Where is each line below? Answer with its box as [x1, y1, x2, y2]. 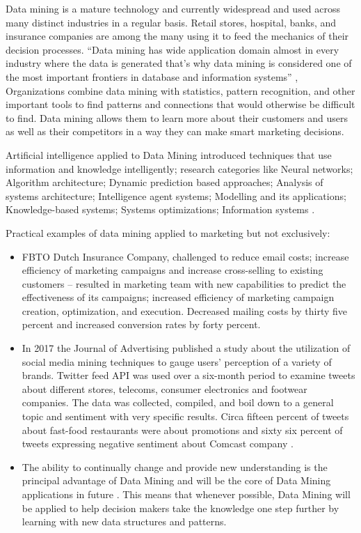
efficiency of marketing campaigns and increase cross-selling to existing [22, 263, 323, 277]
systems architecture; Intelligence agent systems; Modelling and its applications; [6, 188, 346, 203]
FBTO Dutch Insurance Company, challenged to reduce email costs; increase [22, 249, 349, 263]
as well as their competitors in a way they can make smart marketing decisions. [6, 124, 344, 139]
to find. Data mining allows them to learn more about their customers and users [6, 110, 348, 125]
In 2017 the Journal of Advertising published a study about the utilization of [22, 341, 351, 355]
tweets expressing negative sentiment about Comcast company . [22, 436, 294, 451]
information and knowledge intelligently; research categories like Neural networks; [6, 161, 353, 176]
